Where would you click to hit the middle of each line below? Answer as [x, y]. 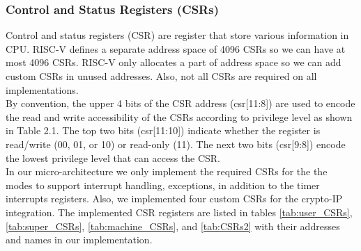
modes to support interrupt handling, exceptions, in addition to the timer [163, 185]
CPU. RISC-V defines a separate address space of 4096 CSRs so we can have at [176, 48]
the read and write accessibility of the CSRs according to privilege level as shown [179, 116]
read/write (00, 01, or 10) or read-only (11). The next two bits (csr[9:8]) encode [176, 144]
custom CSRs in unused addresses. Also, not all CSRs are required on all [161, 76]
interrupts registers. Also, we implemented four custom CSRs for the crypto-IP [174, 199]
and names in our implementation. [79, 240]
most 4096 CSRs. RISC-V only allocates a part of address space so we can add [174, 62]
